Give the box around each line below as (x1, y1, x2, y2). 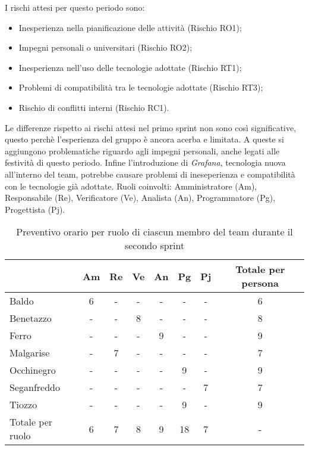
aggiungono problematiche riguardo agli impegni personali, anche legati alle (5, 144, 280, 157)
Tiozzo (10, 398, 37, 412)
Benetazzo (10, 311, 52, 325)
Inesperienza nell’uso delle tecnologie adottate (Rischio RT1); (18, 61, 242, 73)
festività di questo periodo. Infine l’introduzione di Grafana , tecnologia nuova (5, 156, 286, 169)
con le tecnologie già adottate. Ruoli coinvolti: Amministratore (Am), (5, 179, 257, 192)
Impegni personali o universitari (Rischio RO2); (18, 41, 193, 54)
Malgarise (10, 346, 50, 360)
